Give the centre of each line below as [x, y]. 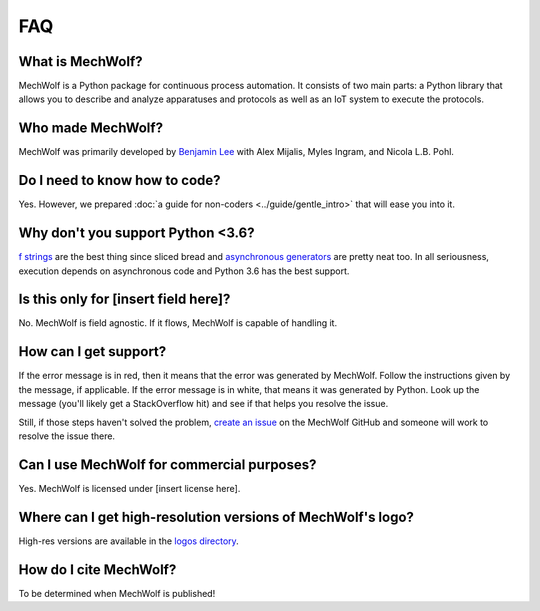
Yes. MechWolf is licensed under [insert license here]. [129, 488]
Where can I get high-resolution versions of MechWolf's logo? [216, 516]
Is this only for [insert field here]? [124, 299]
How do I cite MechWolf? [97, 569]
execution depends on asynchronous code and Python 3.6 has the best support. [184, 271]
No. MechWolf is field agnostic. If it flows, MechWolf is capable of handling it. [178, 323]
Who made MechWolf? [91, 128]
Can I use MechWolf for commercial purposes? [167, 464]
